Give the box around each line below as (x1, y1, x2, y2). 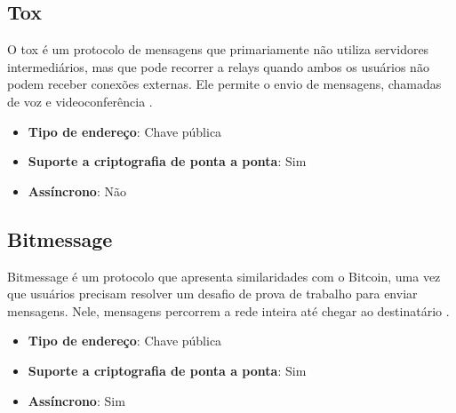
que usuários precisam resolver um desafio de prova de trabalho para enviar (7, 284, 418, 303)
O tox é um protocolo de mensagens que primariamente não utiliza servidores (7, 40, 429, 59)
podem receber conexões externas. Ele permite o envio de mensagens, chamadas (7, 75, 442, 93)
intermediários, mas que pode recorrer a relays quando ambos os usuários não (7, 57, 429, 75)
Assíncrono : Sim (28, 391, 125, 409)
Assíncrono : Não (28, 181, 126, 200)
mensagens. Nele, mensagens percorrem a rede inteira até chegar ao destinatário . (7, 301, 450, 320)
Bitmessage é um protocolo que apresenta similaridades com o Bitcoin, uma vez (7, 266, 441, 285)
